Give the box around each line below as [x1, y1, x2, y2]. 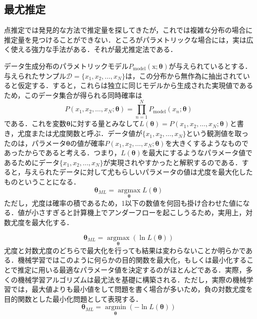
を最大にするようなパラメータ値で [142, 147, 253, 158]
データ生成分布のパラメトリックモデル [4, 60, 129, 71]
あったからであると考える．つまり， [4, 147, 121, 158]
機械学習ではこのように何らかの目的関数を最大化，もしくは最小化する [17, 255, 247, 265]
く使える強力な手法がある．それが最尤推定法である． [4, 44, 177, 54]
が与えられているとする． [169, 60, 252, 71]
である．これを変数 [4, 118, 66, 129]
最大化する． [31, 217, 73, 228]
